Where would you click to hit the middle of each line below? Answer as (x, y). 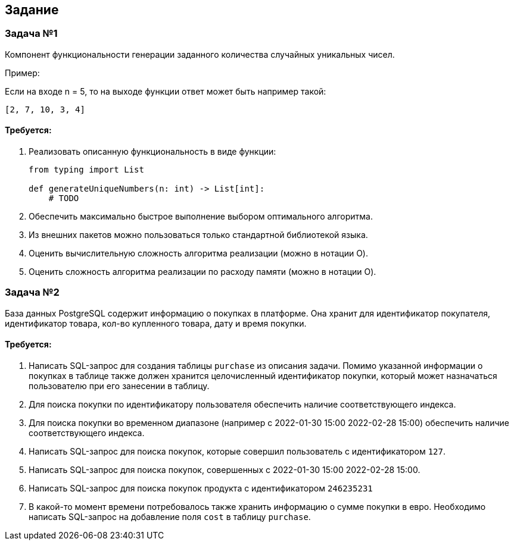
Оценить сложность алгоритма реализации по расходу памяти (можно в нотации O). (203, 272)
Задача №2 (32, 292)
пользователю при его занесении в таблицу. (119, 386)
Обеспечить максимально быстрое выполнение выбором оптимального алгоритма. (201, 217)
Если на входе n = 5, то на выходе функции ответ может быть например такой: (166, 91)
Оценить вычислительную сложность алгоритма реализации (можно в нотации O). (198, 253)
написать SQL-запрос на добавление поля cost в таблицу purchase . (170, 516)
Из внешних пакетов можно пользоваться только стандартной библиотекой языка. (198, 235)
